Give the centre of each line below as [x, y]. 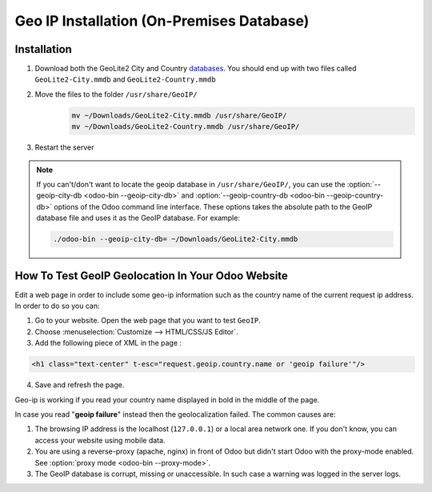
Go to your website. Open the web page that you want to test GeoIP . [148, 321]
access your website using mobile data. [100, 440]
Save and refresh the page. [80, 385]
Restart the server [64, 147]
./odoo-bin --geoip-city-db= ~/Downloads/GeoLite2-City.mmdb [176, 239]
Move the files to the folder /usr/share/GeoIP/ [116, 94]
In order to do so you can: [57, 306]
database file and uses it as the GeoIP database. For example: [138, 218]
